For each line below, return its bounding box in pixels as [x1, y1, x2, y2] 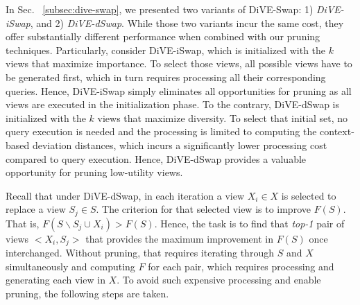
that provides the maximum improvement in [85, 231, 274, 245]
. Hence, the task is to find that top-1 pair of [154, 216, 345, 230]
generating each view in [6, 272, 105, 287]
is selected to [281, 188, 336, 202]
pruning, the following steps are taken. [6, 286, 169, 300]
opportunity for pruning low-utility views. [6, 165, 183, 180]
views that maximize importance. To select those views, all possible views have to [6, 56, 352, 71]
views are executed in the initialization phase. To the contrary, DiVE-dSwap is [6, 97, 340, 112]
